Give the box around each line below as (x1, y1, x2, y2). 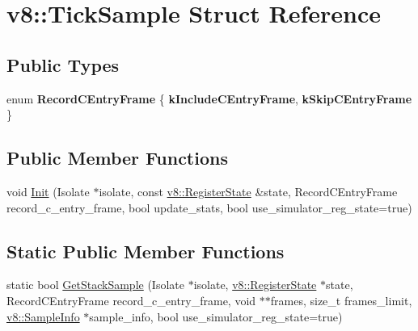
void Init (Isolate (6, 182, 90, 199)
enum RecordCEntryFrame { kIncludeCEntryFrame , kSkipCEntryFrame (6, 90, 412, 107)
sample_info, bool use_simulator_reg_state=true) (89, 308, 343, 325)
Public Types (6, 52, 120, 77)
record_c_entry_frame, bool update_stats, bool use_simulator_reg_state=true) (6, 199, 412, 216)
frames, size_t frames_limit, (270, 291, 412, 308)
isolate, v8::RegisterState (193, 276, 317, 293)
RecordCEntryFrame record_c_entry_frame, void (6, 291, 256, 308)
